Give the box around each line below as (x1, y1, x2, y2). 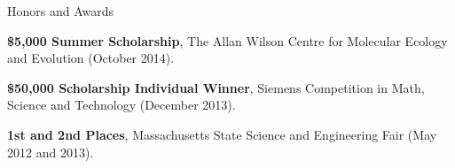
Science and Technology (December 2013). (7, 95, 236, 114)
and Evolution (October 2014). (7, 49, 175, 67)
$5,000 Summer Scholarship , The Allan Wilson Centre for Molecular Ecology (7, 31, 448, 50)
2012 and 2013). (7, 142, 94, 161)
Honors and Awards (7, 2, 114, 19)
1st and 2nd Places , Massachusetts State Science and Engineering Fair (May (7, 125, 437, 143)
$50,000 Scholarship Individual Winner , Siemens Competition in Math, (7, 78, 425, 96)
